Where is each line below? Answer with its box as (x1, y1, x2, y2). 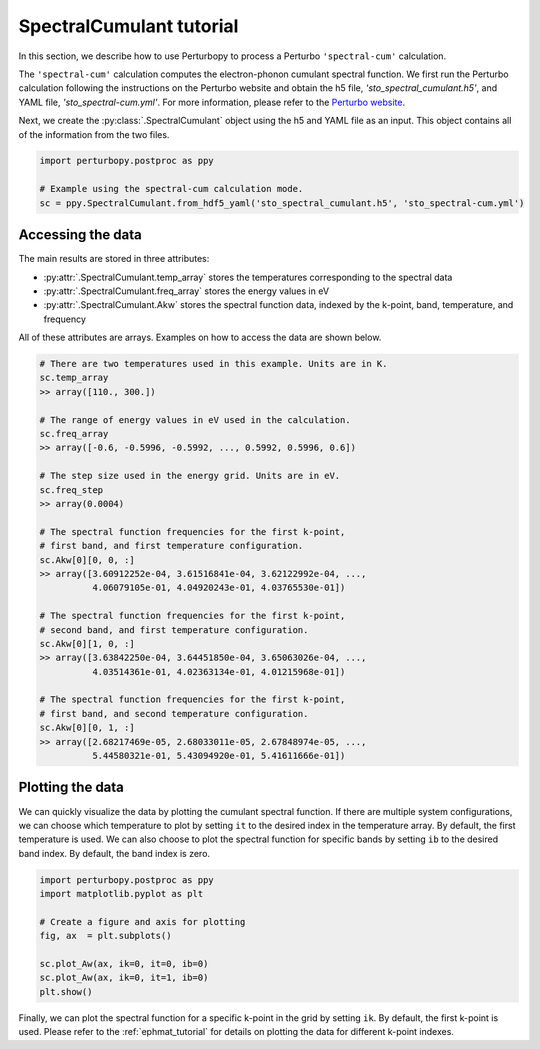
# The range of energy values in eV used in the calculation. (39, 414, 351, 425)
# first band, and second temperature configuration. (39, 708, 309, 719)
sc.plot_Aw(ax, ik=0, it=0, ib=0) (39, 958, 209, 970)
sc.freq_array (39, 428, 109, 440)
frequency (43, 313, 87, 325)
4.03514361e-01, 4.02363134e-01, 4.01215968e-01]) (91, 666, 346, 677)
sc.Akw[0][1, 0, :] (39, 638, 135, 649)
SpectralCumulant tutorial (18, 15, 239, 37)
